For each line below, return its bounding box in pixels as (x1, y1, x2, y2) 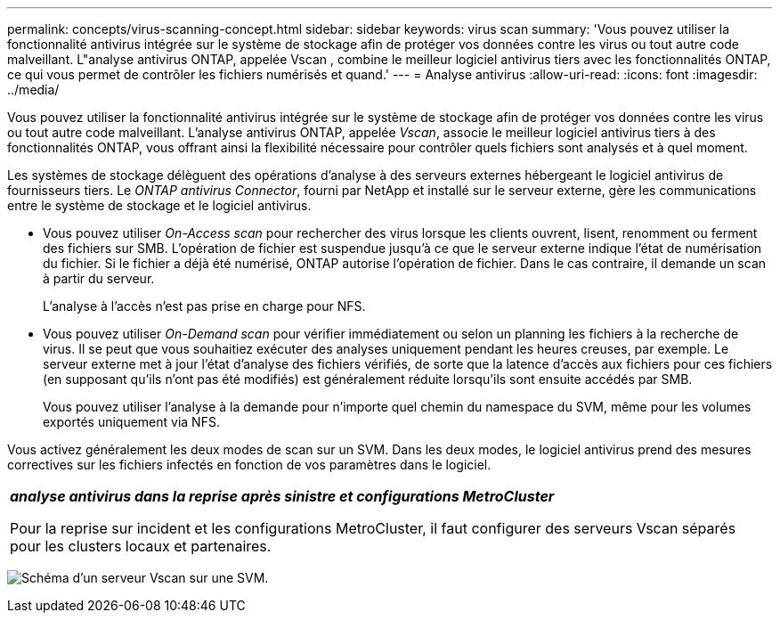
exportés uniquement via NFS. (43, 414, 220, 429)
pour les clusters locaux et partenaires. (10, 537, 272, 555)
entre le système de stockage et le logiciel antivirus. (7, 198, 312, 213)
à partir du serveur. (43, 271, 155, 286)
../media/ (7, 82, 60, 97)
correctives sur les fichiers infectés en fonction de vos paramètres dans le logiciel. (7, 457, 492, 472)
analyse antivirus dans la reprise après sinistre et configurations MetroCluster (10, 487, 555, 505)
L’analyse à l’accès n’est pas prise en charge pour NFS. (43, 298, 366, 314)
